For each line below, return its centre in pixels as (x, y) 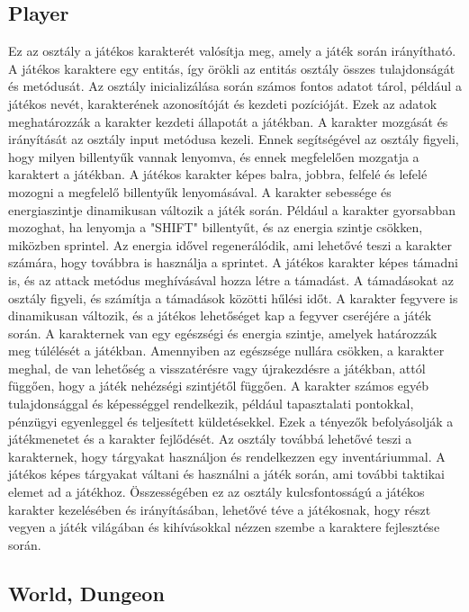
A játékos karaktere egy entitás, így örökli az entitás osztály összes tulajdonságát (232, 68)
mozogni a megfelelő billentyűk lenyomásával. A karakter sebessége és (200, 191)
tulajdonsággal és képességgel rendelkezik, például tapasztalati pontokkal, (211, 404)
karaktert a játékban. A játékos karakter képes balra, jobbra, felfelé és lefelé (218, 174)
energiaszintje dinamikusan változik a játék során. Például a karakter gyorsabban (232, 209)
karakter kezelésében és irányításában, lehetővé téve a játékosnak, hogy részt (220, 509)
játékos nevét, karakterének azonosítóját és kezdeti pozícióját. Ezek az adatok (223, 103)
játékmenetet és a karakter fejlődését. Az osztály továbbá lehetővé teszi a (210, 439)
